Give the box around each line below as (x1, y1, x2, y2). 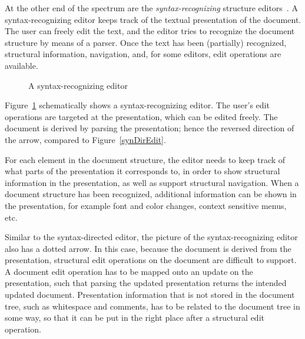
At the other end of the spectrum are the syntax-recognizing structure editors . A (5, 2, 298, 14)
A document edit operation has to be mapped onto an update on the (5, 265, 253, 277)
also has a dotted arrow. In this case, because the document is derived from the (5, 242, 291, 254)
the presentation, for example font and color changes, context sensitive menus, (5, 199, 287, 211)
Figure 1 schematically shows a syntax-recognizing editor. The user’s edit (5, 99, 270, 111)
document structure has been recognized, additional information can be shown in (5, 188, 297, 200)
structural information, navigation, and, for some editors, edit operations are (5, 48, 281, 60)
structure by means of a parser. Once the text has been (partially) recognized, (5, 36, 287, 48)
